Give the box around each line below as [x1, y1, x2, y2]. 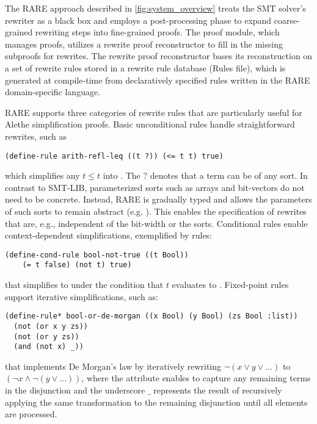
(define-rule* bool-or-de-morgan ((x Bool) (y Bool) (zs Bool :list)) [5, 312, 298, 321]
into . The [103, 169, 140, 182]
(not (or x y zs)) [13, 322, 89, 331]
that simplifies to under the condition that [5, 278, 164, 291]
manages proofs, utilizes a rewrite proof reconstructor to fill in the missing [5, 37, 283, 50]
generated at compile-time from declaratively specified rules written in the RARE [5, 73, 310, 86]
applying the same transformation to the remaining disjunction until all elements [5, 395, 308, 408]
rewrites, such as [5, 129, 67, 142]
